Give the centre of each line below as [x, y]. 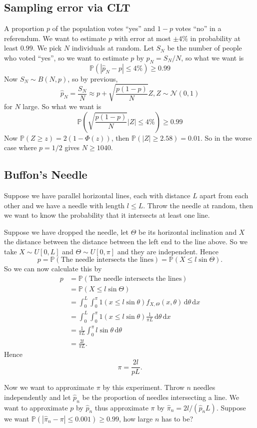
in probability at [215, 38]
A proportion [24, 28]
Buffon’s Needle [46, 174]
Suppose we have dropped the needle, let [66, 232]
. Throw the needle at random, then [198, 205]
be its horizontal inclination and [188, 232]
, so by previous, [93, 78]
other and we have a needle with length [64, 205]
